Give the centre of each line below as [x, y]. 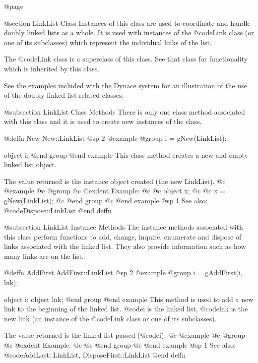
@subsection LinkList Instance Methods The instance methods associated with [124, 227]
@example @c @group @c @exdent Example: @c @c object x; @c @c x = [115, 191]
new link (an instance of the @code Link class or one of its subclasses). [110, 318]
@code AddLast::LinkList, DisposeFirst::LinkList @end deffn [95, 354]
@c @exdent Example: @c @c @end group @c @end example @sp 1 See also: [120, 345]
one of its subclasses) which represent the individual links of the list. [108, 42]
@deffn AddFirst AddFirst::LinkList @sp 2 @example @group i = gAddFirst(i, [123, 272]
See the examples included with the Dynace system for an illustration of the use [126, 85]
